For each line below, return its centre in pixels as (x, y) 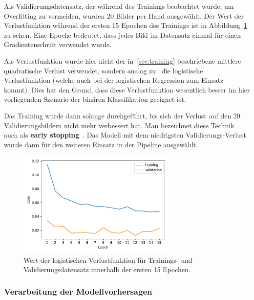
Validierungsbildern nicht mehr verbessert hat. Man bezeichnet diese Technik (119, 125)
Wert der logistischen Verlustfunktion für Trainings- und (108, 260)
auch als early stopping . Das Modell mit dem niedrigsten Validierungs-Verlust (125, 135)
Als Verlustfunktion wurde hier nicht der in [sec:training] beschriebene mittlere (123, 60)
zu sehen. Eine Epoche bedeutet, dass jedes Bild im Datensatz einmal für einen (122, 35)
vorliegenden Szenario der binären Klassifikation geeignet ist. (95, 99)
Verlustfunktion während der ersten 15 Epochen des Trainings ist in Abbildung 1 (126, 25)
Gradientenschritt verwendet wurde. (58, 44)
